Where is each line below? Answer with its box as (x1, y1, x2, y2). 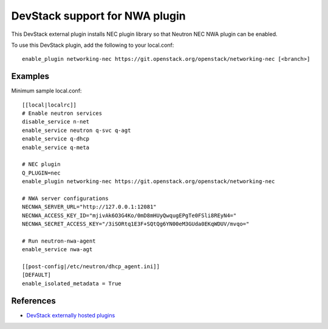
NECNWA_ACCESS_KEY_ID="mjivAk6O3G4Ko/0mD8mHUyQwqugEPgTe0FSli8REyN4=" (22, 212, 237, 219)
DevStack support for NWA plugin (11, 9, 186, 23)
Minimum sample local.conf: (11, 87, 82, 94)
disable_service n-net (22, 119, 90, 125)
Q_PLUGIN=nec (22, 169, 61, 176)
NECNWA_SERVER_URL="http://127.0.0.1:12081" (22, 204, 157, 210)
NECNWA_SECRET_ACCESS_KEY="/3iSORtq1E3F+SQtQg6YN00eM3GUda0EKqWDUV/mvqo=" (22, 221, 250, 227)
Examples (11, 71, 50, 81)
